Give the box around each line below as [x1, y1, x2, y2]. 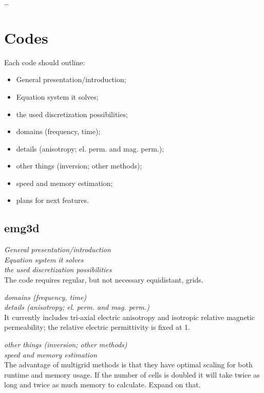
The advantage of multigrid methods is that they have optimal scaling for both [4, 359, 253, 370]
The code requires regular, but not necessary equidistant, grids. [4, 274, 203, 285]
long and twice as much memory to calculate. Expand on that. [4, 379, 201, 390]
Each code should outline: [4, 57, 85, 67]
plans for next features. [16, 195, 89, 205]
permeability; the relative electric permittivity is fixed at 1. [4, 322, 190, 332]
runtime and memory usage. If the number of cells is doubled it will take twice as [4, 369, 260, 380]
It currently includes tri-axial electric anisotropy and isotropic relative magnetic [4, 311, 255, 322]
